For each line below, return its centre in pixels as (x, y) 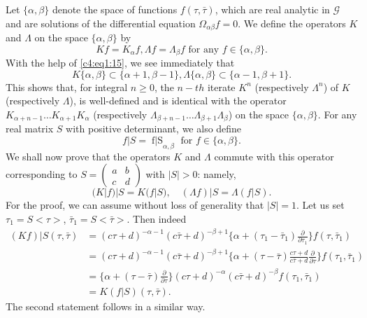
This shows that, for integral (67, 87)
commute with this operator (274, 156)
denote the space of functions (115, 9)
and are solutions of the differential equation (101, 23)
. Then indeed (157, 218)
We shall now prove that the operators (88, 156)
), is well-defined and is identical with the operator (178, 101)
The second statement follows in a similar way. (106, 306)
